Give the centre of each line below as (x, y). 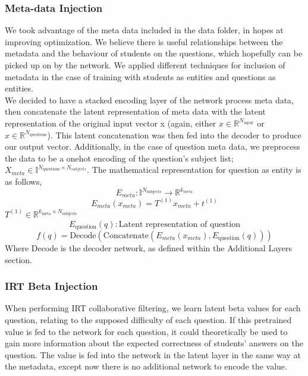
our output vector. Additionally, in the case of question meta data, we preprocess (153, 146)
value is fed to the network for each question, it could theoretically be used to (146, 331)
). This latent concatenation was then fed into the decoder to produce (174, 135)
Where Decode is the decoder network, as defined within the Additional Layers (148, 247)
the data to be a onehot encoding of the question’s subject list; (119, 158)
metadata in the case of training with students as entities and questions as (140, 76)
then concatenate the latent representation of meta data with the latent (135, 111)
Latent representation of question (179, 224)
